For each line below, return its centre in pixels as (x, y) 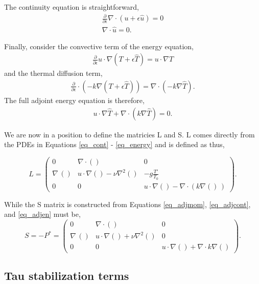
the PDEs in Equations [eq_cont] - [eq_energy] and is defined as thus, (114, 144)
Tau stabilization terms (67, 275)
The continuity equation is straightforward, (72, 7)
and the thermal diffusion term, (53, 73)
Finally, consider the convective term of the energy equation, (99, 46)
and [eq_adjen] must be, (42, 214)
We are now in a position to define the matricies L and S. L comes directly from (129, 134)
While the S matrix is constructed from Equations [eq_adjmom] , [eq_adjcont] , (127, 204)
